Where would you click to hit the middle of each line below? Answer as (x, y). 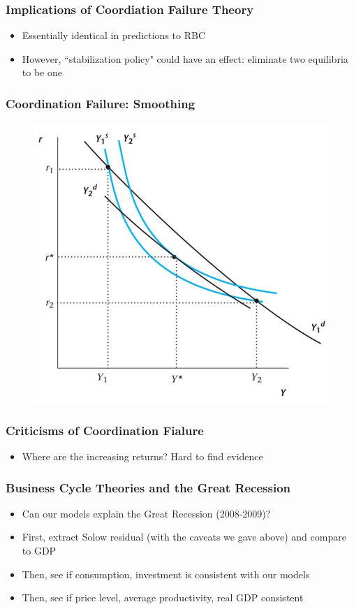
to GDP (39, 550)
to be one (42, 72)
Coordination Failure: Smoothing (101, 103)
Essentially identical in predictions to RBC (113, 35)
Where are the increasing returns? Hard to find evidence (142, 456)
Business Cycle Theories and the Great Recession (148, 487)
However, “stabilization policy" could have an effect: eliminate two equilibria (185, 58)
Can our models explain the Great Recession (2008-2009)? (146, 513)
